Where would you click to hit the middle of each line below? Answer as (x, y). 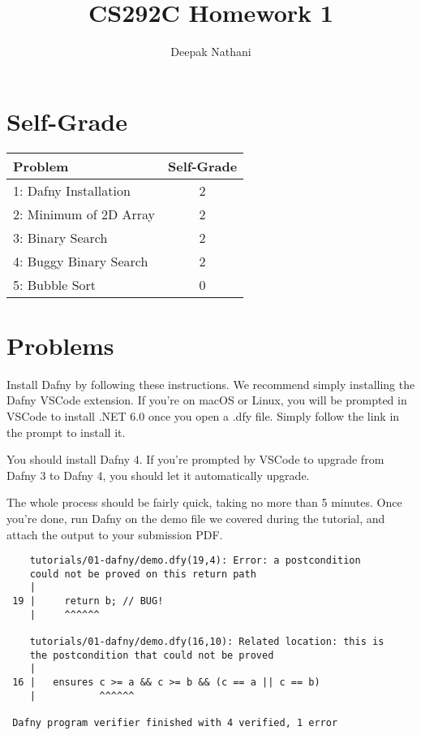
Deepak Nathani (211, 52)
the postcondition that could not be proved (152, 655)
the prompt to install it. (66, 432)
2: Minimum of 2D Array (84, 214)
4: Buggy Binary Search (81, 261)
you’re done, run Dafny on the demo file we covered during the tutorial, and (196, 518)
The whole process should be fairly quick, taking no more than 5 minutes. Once (204, 502)
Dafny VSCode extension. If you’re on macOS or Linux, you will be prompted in (207, 400)
